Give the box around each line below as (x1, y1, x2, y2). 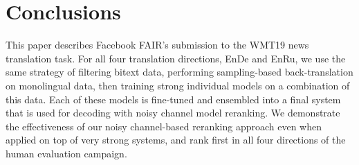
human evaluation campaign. (6, 146, 127, 160)
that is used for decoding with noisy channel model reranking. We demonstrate (6, 105, 340, 120)
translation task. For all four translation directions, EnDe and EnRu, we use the (6, 51, 346, 65)
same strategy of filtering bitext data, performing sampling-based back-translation (6, 64, 353, 79)
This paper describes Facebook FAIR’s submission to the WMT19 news (6, 37, 309, 52)
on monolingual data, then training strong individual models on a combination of (6, 78, 350, 92)
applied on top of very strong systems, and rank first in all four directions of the (6, 132, 346, 147)
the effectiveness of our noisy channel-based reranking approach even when (6, 119, 322, 133)
